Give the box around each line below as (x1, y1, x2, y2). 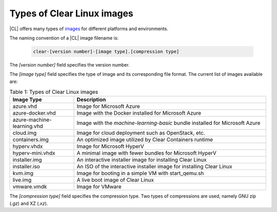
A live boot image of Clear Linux (76, 177, 154, 184)
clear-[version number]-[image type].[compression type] (33, 49, 180, 54)
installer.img (12, 156, 42, 163)
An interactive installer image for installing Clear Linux (76, 156, 207, 163)
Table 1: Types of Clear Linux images (9, 89, 98, 96)
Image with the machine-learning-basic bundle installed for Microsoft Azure (76, 119, 261, 126)
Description (76, 96, 106, 103)
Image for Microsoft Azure (76, 103, 141, 110)
